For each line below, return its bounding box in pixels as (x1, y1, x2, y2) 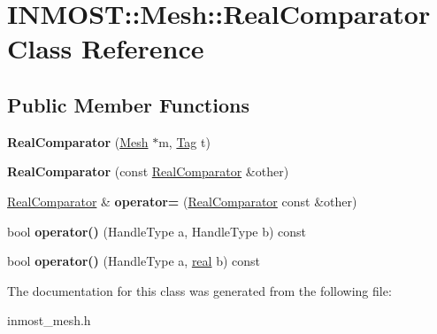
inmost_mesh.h (7, 311, 91, 330)
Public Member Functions (7, 90, 249, 118)
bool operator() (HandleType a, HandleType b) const (7, 221, 307, 240)
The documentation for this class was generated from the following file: (7, 281, 392, 299)
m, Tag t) (158, 132, 211, 151)
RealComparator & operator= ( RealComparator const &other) (7, 191, 357, 210)
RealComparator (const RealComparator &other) (7, 162, 289, 181)
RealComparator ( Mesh (7, 132, 149, 151)
